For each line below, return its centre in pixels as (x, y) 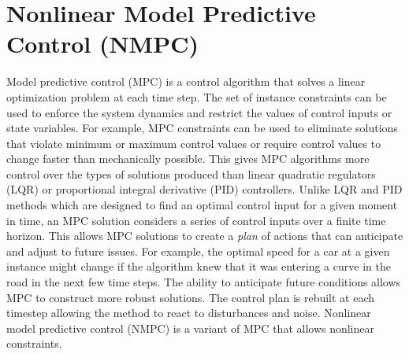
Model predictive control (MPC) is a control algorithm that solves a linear (186, 81)
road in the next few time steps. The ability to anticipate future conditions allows (204, 282)
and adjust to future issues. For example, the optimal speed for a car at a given (198, 251)
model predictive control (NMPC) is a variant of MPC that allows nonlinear (191, 328)
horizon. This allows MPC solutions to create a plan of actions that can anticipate (205, 236)
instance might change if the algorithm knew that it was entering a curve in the (199, 266)
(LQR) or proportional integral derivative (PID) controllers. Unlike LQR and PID (204, 189)
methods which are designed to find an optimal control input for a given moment (202, 205)
